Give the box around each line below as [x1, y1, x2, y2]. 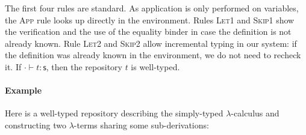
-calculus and [231, 107, 279, 119]
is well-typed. [131, 60, 180, 73]
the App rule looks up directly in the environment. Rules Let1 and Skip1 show [5, 13, 295, 26]
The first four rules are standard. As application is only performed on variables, [5, 2, 299, 14]
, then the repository [46, 60, 122, 73]
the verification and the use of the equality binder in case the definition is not [5, 25, 292, 38]
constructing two [5, 118, 67, 131]
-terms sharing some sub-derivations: [73, 118, 209, 131]
